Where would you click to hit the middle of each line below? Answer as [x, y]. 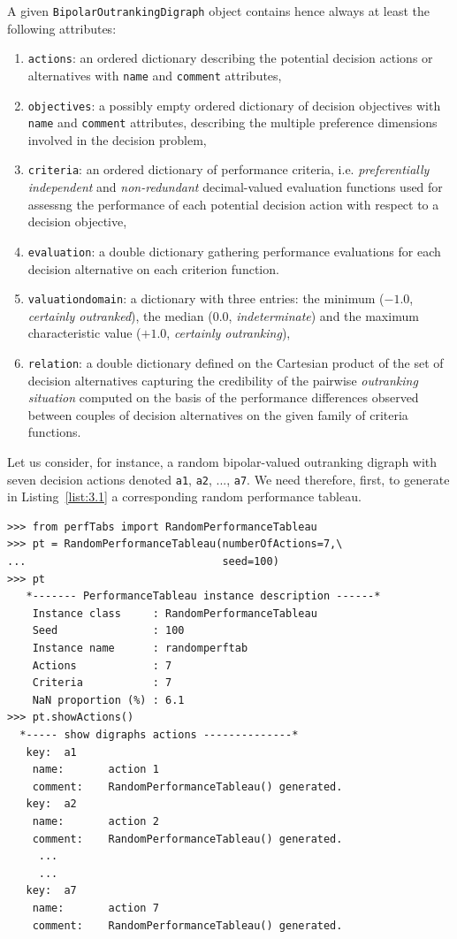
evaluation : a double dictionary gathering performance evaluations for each [234, 251]
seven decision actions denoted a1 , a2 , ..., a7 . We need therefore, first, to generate [228, 479]
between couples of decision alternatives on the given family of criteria [218, 414]
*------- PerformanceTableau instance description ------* [203, 596]
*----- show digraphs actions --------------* [159, 735]
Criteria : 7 [102, 683]
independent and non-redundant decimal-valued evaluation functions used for [235, 187]
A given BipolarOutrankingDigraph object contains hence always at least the [219, 11]
